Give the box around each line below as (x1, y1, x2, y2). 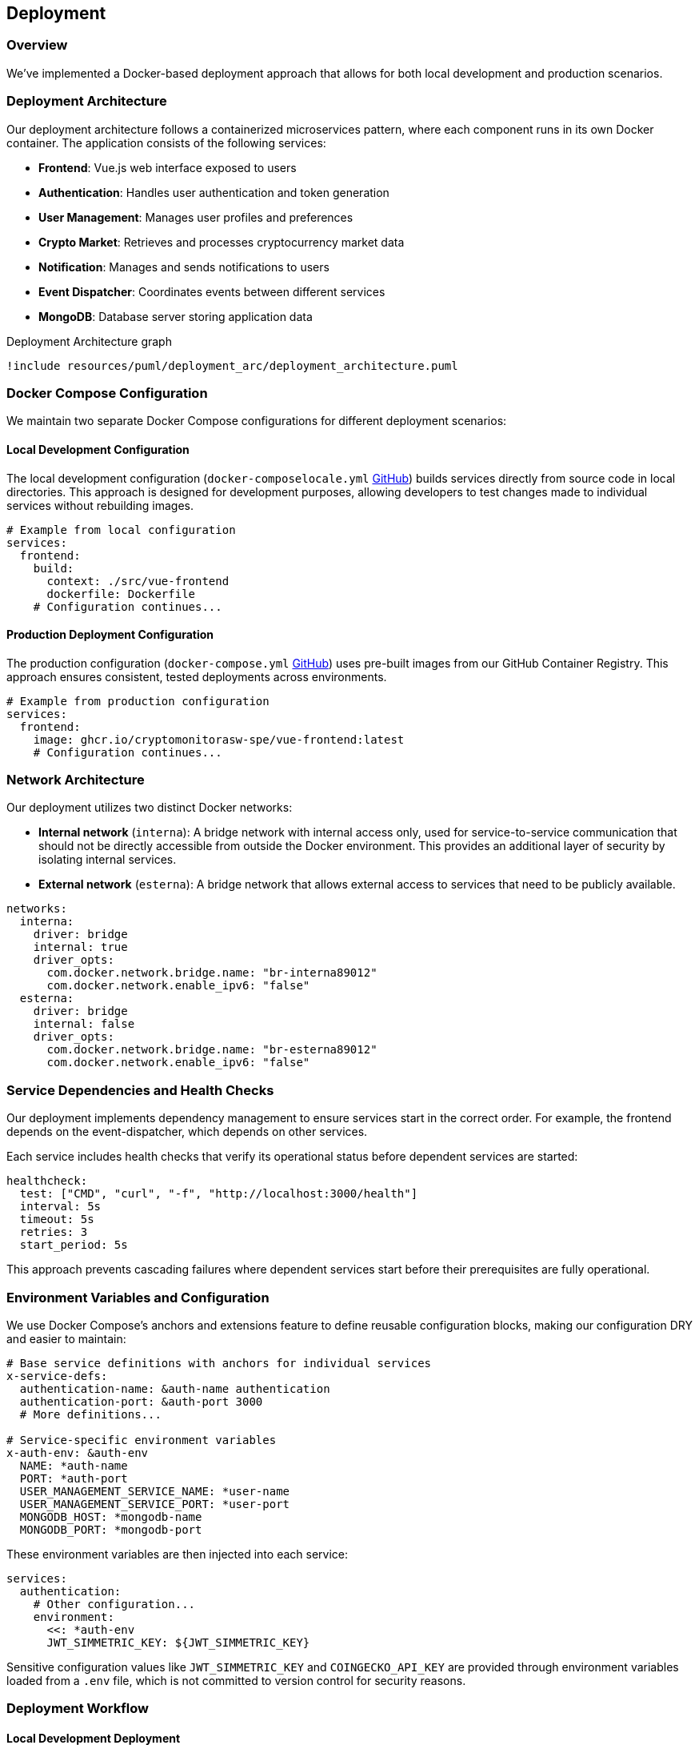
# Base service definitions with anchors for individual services (6, 1356, 432, 1370)
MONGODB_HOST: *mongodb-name (19, 1510, 202, 1523)
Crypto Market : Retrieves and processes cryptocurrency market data (38, 235, 405, 249)
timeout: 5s (19, 1213, 94, 1226)
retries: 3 (19, 1226, 88, 1239)
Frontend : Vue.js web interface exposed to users (38, 160, 297, 174)
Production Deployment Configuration (6, 628, 214, 642)
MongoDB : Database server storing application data (38, 309, 313, 323)
